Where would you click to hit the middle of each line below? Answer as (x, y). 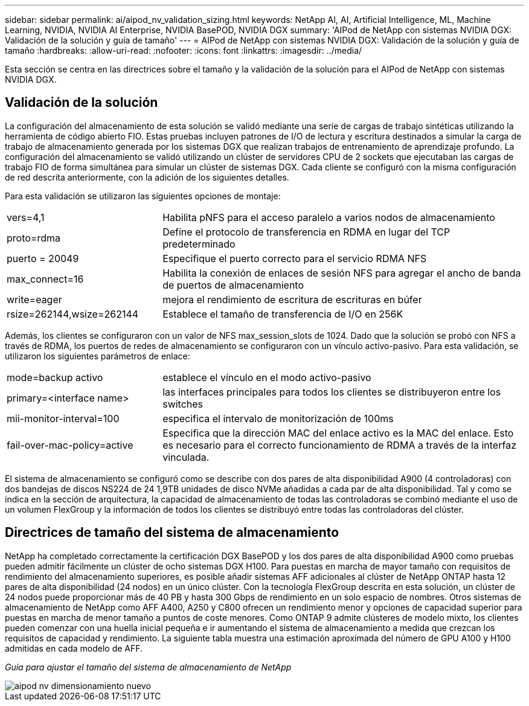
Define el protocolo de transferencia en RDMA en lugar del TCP (306, 232)
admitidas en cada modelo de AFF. (74, 648)
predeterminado (199, 244)
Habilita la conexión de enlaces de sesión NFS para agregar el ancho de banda (342, 273)
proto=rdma (34, 238)
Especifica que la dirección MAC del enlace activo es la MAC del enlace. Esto (338, 433)
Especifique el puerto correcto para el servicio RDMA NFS (295, 258)
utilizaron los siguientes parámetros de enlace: (98, 356)
